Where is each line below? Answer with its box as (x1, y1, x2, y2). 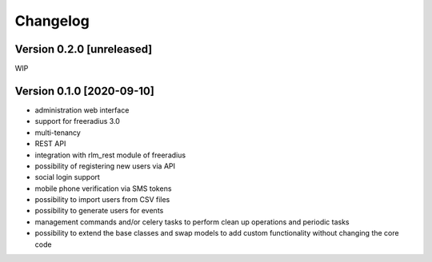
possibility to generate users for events (34, 206, 164, 216)
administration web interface (34, 105, 130, 115)
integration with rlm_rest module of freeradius (34, 150, 186, 160)
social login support (34, 173, 100, 182)
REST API (34, 139, 66, 149)
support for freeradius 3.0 (34, 117, 120, 126)
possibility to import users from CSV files (34, 195, 170, 204)
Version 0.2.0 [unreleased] (14, 42, 153, 56)
